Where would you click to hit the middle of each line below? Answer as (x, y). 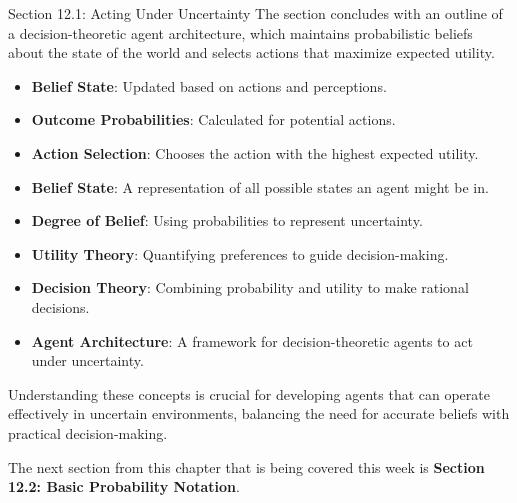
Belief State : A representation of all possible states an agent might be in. (260, 186)
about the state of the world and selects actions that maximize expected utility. (251, 52)
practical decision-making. (88, 432)
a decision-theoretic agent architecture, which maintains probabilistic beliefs (240, 32)
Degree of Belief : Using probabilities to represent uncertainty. (227, 220)
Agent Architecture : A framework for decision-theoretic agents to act (252, 340)
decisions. (60, 306)
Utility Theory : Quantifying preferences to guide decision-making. (240, 253)
